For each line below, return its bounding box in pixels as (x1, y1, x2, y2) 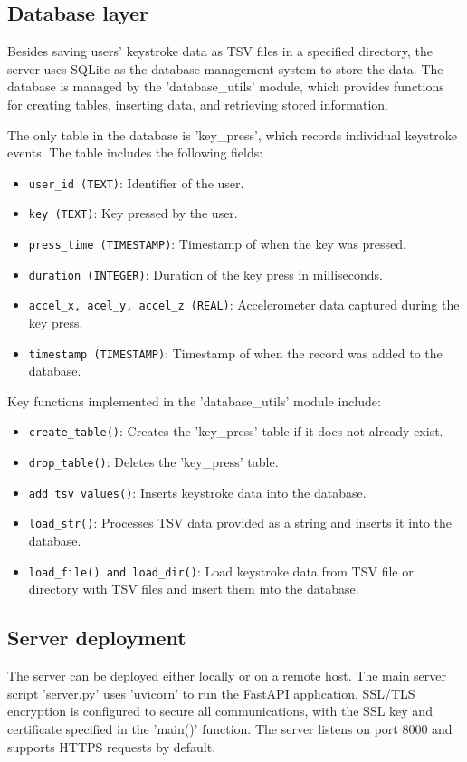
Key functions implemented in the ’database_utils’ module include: (7, 391, 381, 410)
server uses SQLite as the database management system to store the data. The (7, 59, 443, 78)
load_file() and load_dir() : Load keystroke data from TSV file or (28, 561, 414, 580)
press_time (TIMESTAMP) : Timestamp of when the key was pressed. (28, 234, 406, 253)
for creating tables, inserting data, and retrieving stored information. (7, 94, 388, 113)
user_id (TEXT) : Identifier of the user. (28, 173, 244, 192)
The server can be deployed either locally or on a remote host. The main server (7, 666, 447, 685)
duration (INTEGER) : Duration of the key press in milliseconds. (28, 264, 383, 283)
